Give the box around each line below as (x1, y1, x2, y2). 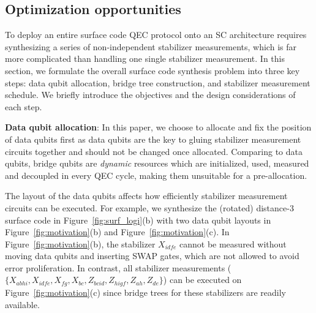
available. (5, 298, 40, 311)
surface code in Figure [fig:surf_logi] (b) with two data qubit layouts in (5, 213, 271, 226)
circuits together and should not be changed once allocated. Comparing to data (5, 145, 303, 157)
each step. (5, 100, 42, 113)
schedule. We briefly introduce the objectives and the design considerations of (5, 88, 296, 101)
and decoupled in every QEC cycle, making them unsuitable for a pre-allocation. (5, 168, 307, 181)
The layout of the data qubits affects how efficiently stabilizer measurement (5, 189, 288, 202)
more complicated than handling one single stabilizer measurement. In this (5, 52, 285, 65)
